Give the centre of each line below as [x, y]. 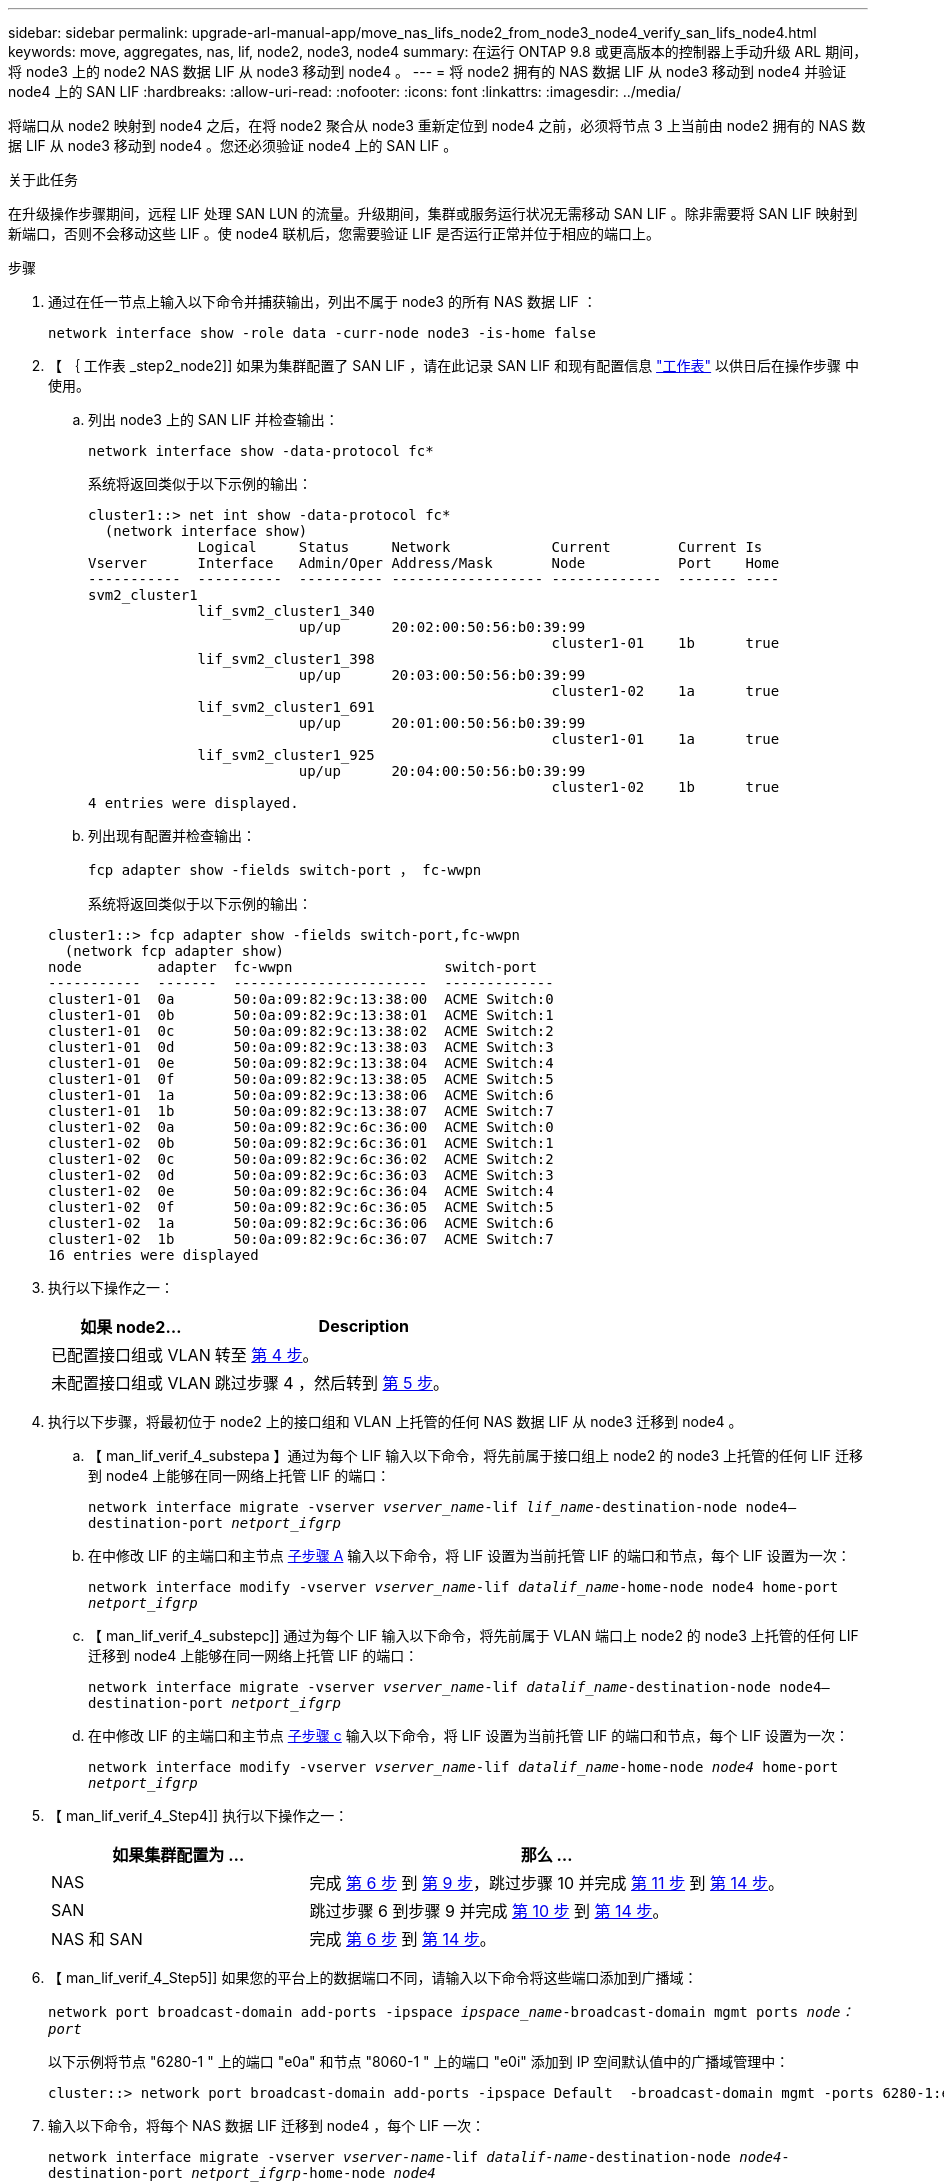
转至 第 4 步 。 [266, 1355]
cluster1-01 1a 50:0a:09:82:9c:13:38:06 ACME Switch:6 [301, 1095]
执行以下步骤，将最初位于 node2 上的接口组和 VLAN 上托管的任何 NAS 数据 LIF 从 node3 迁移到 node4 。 [395, 1421]
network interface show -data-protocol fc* [261, 451]
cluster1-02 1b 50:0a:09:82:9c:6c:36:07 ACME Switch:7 [301, 1239]
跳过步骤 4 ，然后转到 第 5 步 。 [332, 1383]
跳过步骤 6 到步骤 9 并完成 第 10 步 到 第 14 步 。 [489, 1911]
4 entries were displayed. [193, 803]
